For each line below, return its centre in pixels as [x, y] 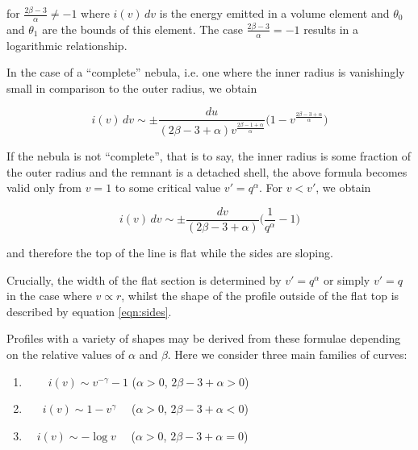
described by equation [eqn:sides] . [89, 311]
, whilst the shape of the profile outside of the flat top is [260, 296]
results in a [331, 29]
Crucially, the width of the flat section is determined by [144, 279]
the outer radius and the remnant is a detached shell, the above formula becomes [207, 171]
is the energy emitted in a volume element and [274, 13]
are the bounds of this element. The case [142, 29]
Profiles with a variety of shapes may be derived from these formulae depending [204, 338]
